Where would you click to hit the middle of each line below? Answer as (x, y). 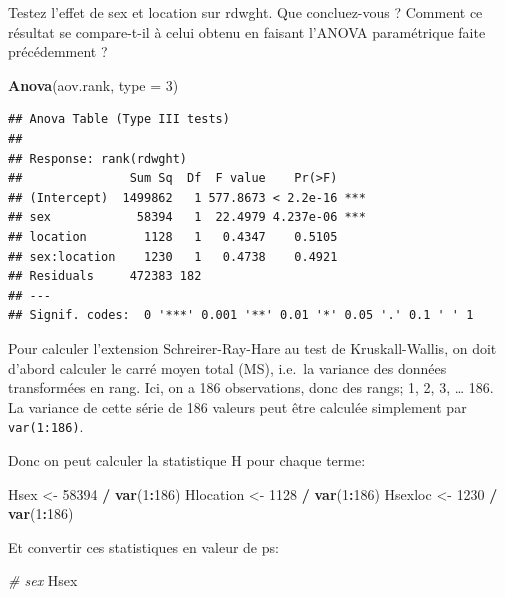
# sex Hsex (43, 580)
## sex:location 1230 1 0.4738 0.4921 (173, 256)
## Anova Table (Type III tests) (119, 119)
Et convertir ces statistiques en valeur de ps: (143, 546)
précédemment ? (58, 51)
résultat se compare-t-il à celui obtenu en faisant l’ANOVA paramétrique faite (247, 31)
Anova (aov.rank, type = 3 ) (93, 84)
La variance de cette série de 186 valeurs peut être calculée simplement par (237, 406)
